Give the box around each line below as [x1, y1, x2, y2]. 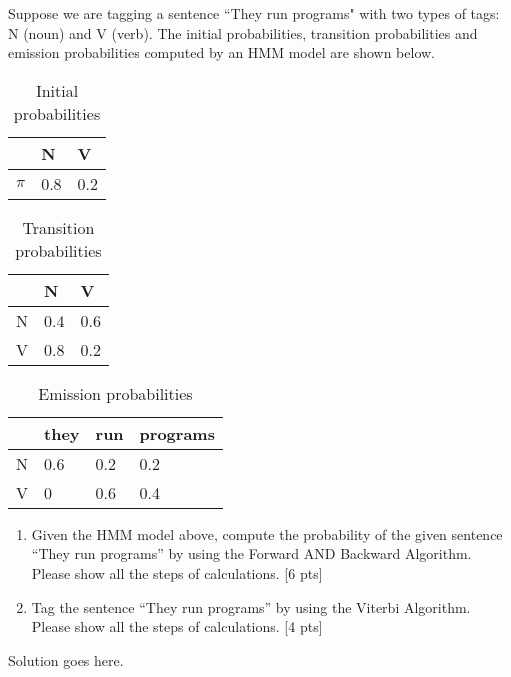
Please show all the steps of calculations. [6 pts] [31, 562, 323, 583]
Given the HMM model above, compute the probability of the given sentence [31, 523, 503, 544]
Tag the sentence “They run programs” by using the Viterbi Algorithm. [31, 596, 471, 617]
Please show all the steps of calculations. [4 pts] [31, 616, 323, 637]
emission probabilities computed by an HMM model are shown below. [8, 42, 435, 63]
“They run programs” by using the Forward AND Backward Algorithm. [31, 543, 472, 564]
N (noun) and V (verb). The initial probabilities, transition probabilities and [8, 22, 478, 43]
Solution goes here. [8, 649, 124, 670]
